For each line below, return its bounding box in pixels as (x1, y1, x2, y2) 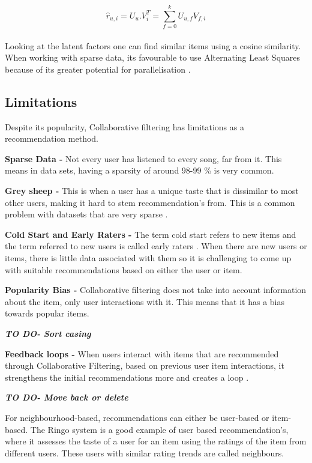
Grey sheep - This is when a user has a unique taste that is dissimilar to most (5, 184, 299, 197)
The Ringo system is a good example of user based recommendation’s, (30, 423, 289, 435)
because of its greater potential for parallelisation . (5, 62, 191, 75)
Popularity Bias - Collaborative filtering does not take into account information (5, 283, 307, 296)
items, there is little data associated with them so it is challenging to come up (5, 252, 292, 264)
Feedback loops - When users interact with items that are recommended (5, 347, 279, 360)
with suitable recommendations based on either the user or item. (5, 263, 242, 276)
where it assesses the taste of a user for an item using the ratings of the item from (5, 435, 307, 447)
